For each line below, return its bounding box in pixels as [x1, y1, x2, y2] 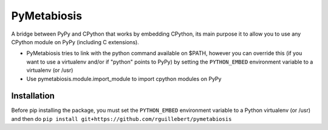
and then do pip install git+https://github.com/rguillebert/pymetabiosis [11, 115, 232, 122]
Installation [11, 91, 55, 101]
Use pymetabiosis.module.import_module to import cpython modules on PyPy [26, 75, 222, 82]
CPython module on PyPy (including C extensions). [11, 38, 139, 45]
